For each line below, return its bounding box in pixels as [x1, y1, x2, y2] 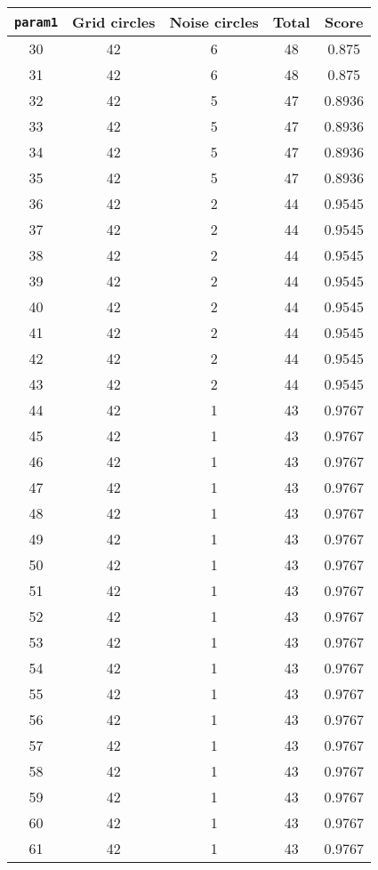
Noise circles [169, 12, 259, 32]
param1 [14, 14, 59, 29]
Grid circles [72, 12, 156, 32]
